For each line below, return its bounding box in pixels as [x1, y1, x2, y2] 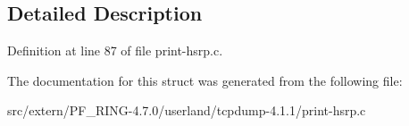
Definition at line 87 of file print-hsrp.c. [7, 41, 223, 60]
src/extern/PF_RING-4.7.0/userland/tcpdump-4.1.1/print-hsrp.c [7, 101, 366, 120]
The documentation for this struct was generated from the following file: [7, 71, 403, 89]
